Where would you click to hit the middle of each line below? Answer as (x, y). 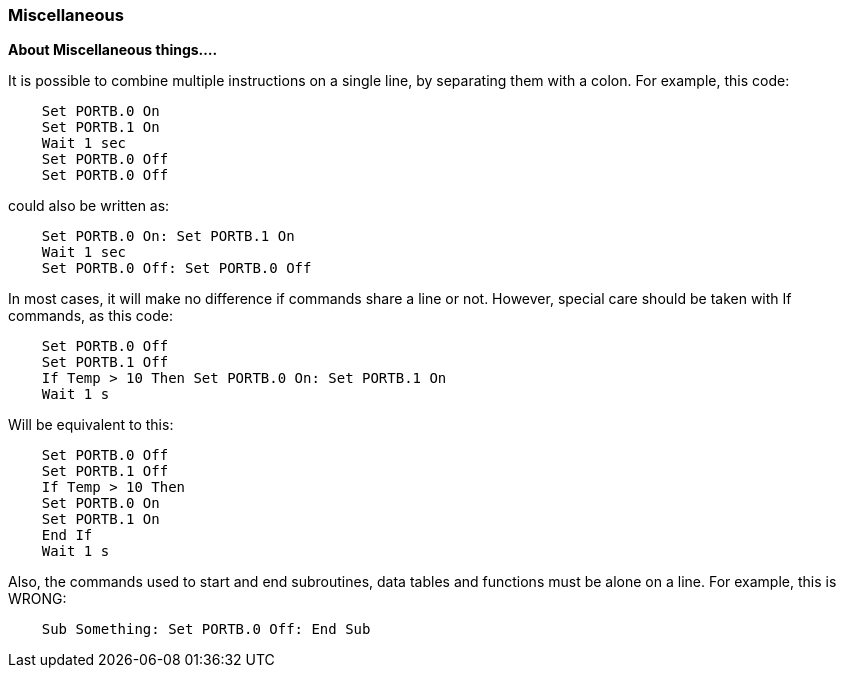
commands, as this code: (90, 316)
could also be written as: (89, 206)
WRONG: (37, 599)
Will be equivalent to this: (91, 425)
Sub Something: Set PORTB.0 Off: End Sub (206, 629)
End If (67, 535)
